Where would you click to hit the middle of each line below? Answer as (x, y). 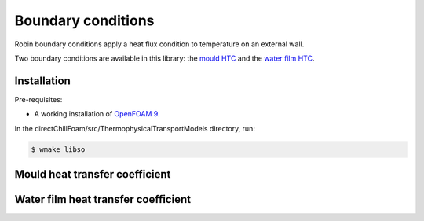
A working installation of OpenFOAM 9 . (97, 114)
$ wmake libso (58, 149)
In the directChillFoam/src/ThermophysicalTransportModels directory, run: (135, 128)
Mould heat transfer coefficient (93, 174)
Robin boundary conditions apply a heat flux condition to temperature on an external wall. (159, 44)
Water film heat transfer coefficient (103, 199)
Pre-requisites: (38, 99)
